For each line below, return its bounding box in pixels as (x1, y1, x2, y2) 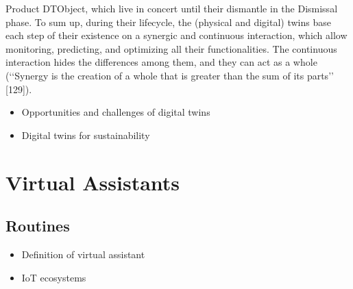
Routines (5, 215, 70, 236)
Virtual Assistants (5, 168, 180, 196)
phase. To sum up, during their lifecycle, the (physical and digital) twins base (5, 14, 331, 29)
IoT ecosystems (21, 270, 86, 284)
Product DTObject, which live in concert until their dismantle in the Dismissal (5, 1, 338, 15)
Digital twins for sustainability (21, 127, 150, 142)
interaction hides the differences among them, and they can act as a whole (5, 55, 317, 69)
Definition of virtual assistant (21, 247, 145, 261)
